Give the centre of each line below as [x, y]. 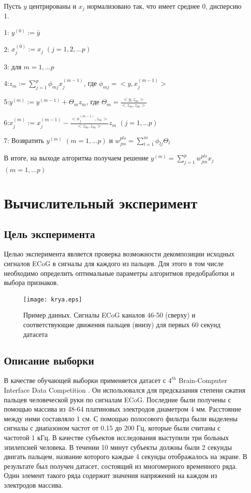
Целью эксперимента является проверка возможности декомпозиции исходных [119, 254]
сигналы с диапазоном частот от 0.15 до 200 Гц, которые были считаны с [112, 428]
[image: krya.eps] [53, 299]
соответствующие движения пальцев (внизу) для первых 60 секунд [122, 324]
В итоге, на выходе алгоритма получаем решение [76, 158]
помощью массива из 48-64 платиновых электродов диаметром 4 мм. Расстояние [123, 409]
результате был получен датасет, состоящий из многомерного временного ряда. [121, 466]
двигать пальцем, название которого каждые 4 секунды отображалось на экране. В [126, 456]
